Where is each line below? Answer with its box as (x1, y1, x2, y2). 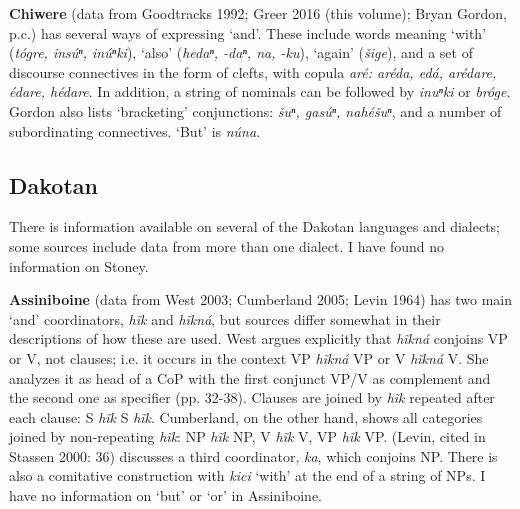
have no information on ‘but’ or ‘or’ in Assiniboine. (9, 485, 322, 506)
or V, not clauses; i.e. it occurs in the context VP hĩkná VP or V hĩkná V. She (9, 347, 489, 368)
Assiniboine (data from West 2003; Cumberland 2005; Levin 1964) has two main (9, 289, 512, 310)
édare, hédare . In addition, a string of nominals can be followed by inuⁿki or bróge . (9, 81, 511, 102)
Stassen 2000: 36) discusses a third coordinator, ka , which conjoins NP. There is (9, 445, 498, 466)
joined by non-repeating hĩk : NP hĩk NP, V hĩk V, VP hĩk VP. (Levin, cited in (9, 426, 486, 447)
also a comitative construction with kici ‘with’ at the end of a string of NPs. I (9, 465, 486, 486)
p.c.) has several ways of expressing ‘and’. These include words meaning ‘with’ (9, 22, 487, 43)
